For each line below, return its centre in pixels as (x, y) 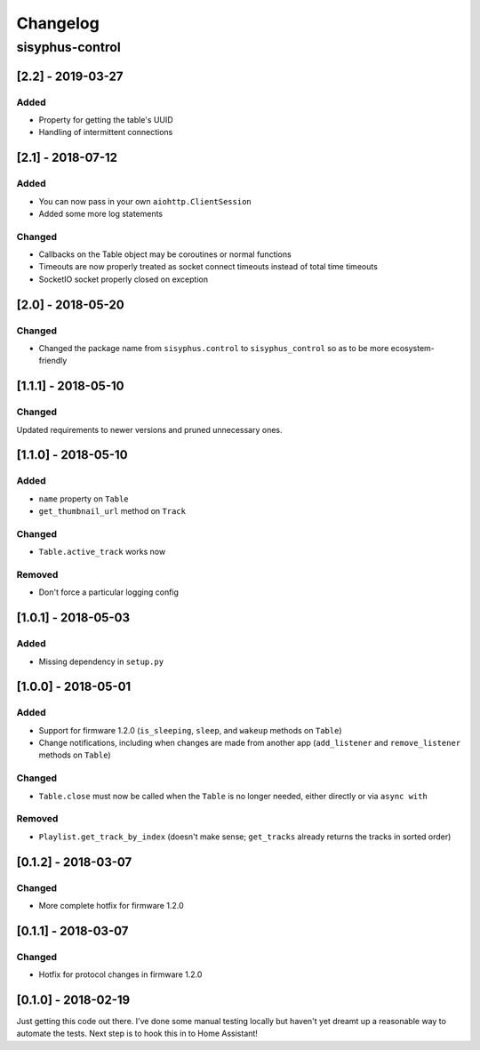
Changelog (58, 23)
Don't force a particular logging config (109, 592)
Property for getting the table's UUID (106, 119)
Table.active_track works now (102, 552)
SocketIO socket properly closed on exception (124, 279)
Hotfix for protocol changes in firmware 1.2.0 (120, 974)
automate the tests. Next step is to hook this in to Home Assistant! (137, 1034)
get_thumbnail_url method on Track (112, 511)
